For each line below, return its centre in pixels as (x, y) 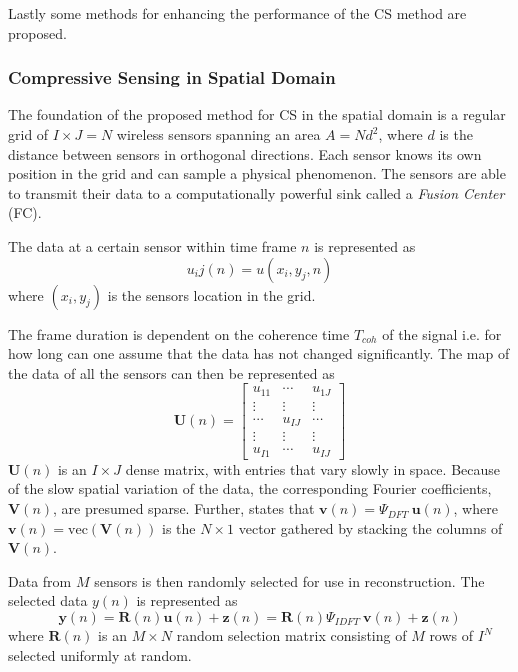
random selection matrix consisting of (291, 635)
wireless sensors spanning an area (218, 134)
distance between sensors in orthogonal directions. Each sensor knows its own (245, 153)
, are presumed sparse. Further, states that (184, 508)
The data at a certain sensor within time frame (152, 245)
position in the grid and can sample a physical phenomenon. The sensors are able (257, 173)
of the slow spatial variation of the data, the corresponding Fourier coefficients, (250, 488)
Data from (40, 580)
